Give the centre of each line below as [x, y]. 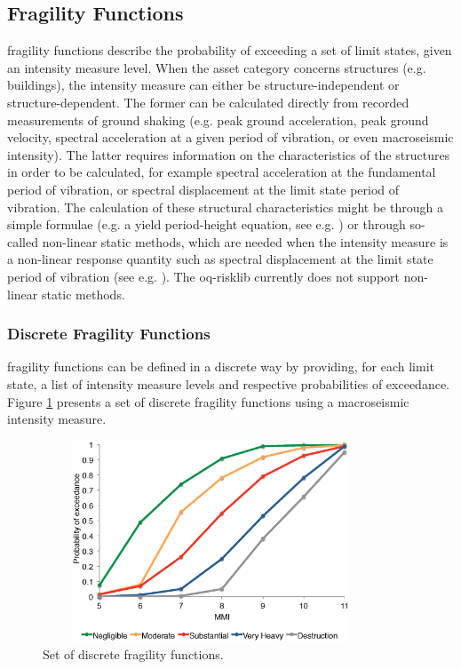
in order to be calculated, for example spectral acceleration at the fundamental [222, 172]
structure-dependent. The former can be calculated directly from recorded [208, 102]
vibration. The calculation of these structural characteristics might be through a [225, 207]
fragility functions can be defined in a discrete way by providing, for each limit [221, 366]
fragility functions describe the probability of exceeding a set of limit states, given [230, 50]
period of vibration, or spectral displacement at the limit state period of [203, 189]
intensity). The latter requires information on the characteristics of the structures [229, 154]
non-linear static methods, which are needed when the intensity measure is [245, 241]
